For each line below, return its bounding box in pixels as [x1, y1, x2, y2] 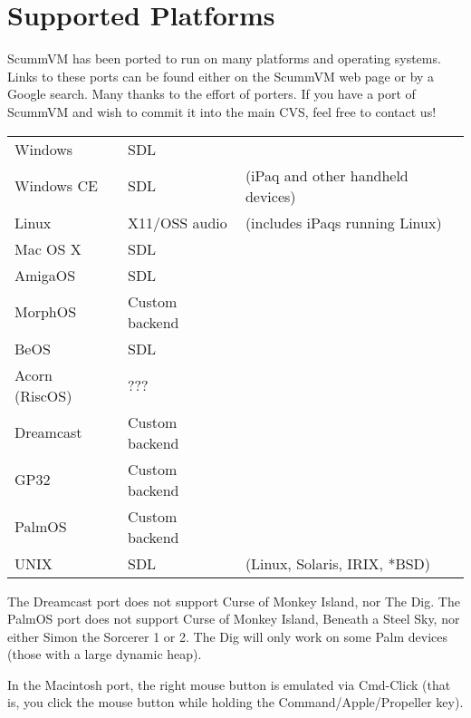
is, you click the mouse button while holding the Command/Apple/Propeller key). [7, 693, 464, 712]
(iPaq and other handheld [245, 164, 409, 186]
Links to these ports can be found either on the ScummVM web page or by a [7, 66, 435, 85]
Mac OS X [14, 238, 82, 259]
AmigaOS [14, 264, 76, 286]
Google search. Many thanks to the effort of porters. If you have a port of [7, 84, 416, 103]
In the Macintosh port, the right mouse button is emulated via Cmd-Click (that [7, 674, 451, 694]
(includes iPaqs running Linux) [245, 211, 442, 233]
